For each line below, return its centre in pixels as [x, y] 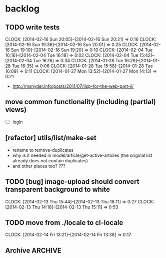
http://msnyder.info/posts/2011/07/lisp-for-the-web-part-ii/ [73, 86]
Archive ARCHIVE [33, 250]
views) [16, 110]
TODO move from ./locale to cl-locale [64, 223]
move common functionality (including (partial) [80, 102]
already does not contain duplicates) [50, 160]
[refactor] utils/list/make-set [51, 138]
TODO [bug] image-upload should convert [72, 182]
